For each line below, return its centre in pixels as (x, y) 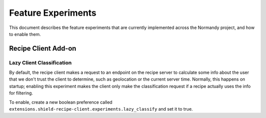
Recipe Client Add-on (43, 48)
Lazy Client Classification (40, 62)
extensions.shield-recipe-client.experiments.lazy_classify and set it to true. (101, 109)
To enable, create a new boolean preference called (61, 102)
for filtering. (21, 93)
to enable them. (25, 34)
